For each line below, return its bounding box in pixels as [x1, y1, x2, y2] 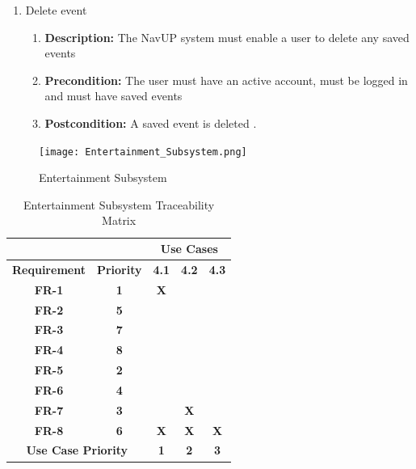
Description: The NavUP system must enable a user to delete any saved [44, 28, 410, 45]
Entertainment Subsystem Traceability [23, 196, 215, 213]
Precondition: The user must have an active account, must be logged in [44, 71, 408, 88]
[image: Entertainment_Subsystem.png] [39, 146, 247, 158]
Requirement [12, 260, 86, 277]
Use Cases [160, 240, 218, 256]
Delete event [25, 2, 87, 18]
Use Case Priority [26, 442, 128, 458]
